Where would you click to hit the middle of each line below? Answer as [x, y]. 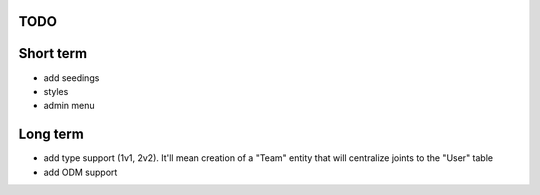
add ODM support [80, 172]
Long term [51, 134]
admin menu [69, 106]
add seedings [71, 77]
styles [56, 91]
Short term [53, 53]
